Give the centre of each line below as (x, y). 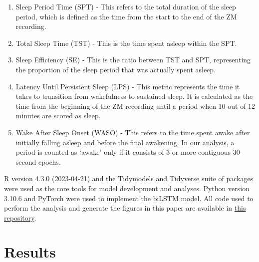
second (26, 161)
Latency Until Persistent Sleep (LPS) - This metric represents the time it (128, 86)
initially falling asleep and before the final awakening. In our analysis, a (125, 142)
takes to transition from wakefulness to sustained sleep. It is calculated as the (134, 96)
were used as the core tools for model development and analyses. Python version (127, 188)
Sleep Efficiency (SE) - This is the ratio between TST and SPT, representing (133, 60)
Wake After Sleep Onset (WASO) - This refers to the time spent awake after (133, 132)
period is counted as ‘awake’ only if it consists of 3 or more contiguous (123, 152)
